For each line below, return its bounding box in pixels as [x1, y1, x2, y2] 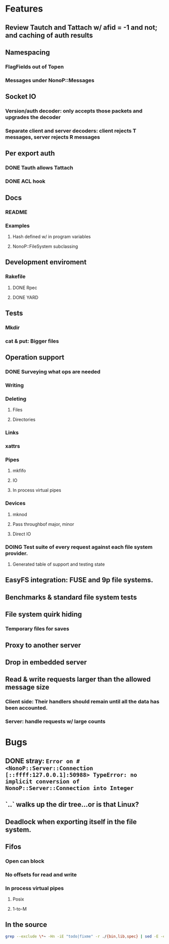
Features [5, 3, 43, 15]
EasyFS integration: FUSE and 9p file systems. [5, 576, 153, 584]
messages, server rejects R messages [5, 134, 101, 141]
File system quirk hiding [5, 610, 82, 619]
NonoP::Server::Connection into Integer [5, 784, 134, 792]
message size [5, 683, 49, 692]
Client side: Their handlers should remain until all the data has [5, 698, 160, 705]
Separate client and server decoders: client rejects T [5, 127, 137, 134]
